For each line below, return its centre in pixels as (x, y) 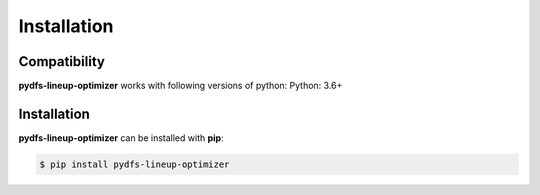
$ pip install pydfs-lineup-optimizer (134, 164)
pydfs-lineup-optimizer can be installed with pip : (121, 137)
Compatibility (61, 61)
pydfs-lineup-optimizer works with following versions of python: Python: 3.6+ (180, 86)
